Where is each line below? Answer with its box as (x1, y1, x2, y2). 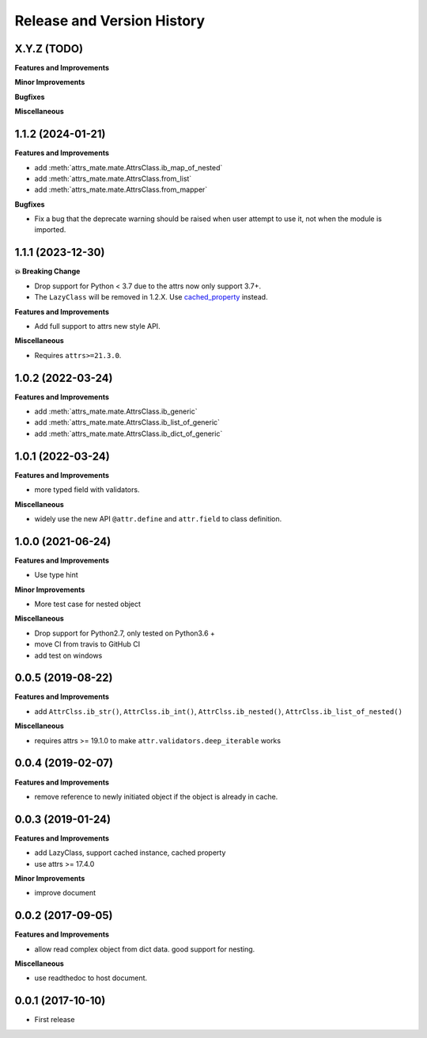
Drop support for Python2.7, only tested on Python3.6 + (34, 628, 215, 638)
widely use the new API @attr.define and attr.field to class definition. (34, 513, 282, 523)
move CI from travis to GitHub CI (34, 639, 141, 649)
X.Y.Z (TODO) (14, 42, 83, 55)
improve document (34, 888, 96, 898)
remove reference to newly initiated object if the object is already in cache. (34, 792, 278, 801)
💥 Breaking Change (14, 266, 81, 277)
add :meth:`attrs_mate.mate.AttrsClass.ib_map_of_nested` (34, 162, 223, 172)
